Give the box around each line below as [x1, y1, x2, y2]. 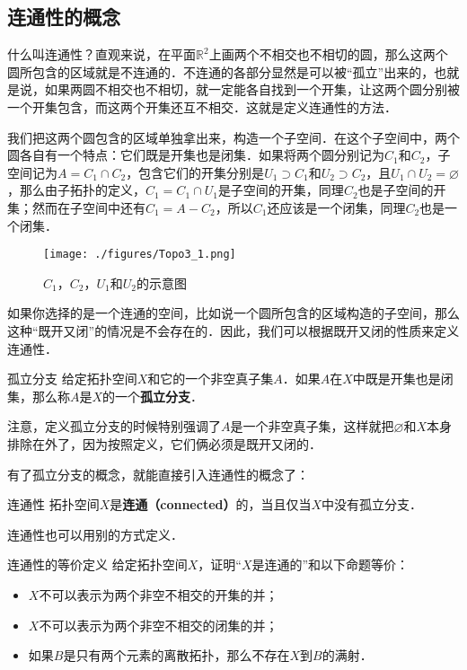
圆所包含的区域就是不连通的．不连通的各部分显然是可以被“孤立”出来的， [7, 62, 435, 81]
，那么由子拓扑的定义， [7, 181, 145, 199]
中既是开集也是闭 [352, 369, 454, 388]
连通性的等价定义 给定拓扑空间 [7, 555, 188, 574]
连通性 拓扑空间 [7, 495, 100, 514]
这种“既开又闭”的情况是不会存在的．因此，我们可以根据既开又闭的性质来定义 [7, 321, 460, 339]
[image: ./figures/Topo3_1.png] [43, 248, 236, 261]
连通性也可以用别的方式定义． [7, 525, 183, 543]
